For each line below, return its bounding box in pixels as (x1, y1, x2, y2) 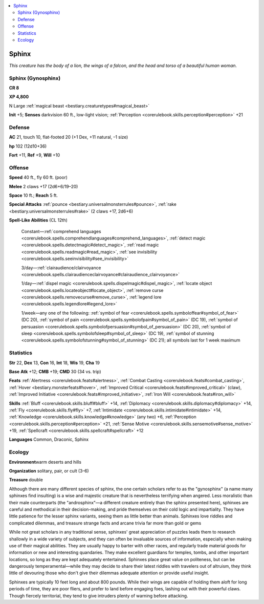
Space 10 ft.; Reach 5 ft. (9, 193, 58, 198)
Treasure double (9, 477, 44, 483)
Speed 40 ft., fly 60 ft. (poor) (9, 174, 68, 180)
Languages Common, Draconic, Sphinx (9, 436, 89, 442)
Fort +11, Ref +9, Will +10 (9, 152, 61, 158)
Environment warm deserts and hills (9, 459, 82, 465)
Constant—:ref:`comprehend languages (21, 228, 101, 234)
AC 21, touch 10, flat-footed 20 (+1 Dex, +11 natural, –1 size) (9, 134, 128, 140)
